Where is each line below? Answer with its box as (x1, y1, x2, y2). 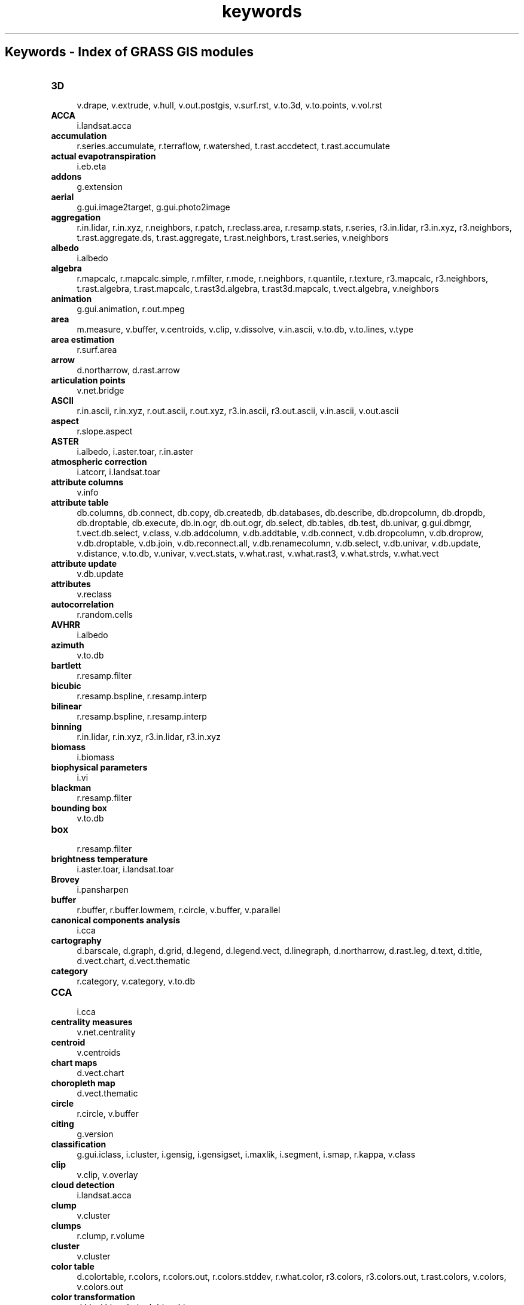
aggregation (51, 212, 101, 222)
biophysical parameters (51, 762, 148, 772)
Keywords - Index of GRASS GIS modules (5, 44, 254, 60)
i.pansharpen (77, 884, 129, 895)
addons (51, 171, 82, 182)
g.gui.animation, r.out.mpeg (77, 303, 185, 314)
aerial (51, 191, 74, 202)
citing (51, 1118, 74, 1129)
